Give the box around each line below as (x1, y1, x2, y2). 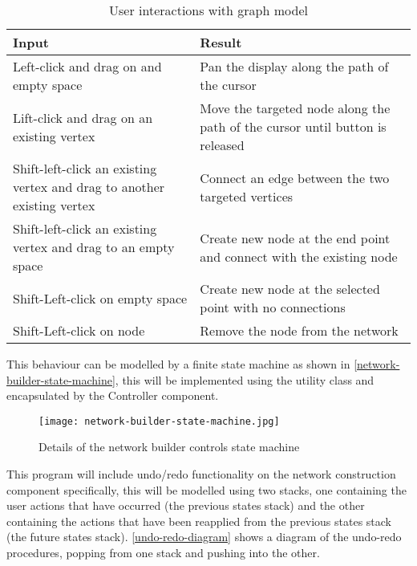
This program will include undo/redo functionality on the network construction (6, 466, 396, 483)
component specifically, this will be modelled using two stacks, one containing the (6, 481, 407, 498)
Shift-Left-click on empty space (13, 288, 188, 307)
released (200, 136, 245, 154)
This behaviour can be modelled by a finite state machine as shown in (6, 356, 350, 372)
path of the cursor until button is (200, 117, 387, 136)
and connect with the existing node (200, 246, 398, 266)
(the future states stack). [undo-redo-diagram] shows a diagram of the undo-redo (6, 528, 402, 545)
